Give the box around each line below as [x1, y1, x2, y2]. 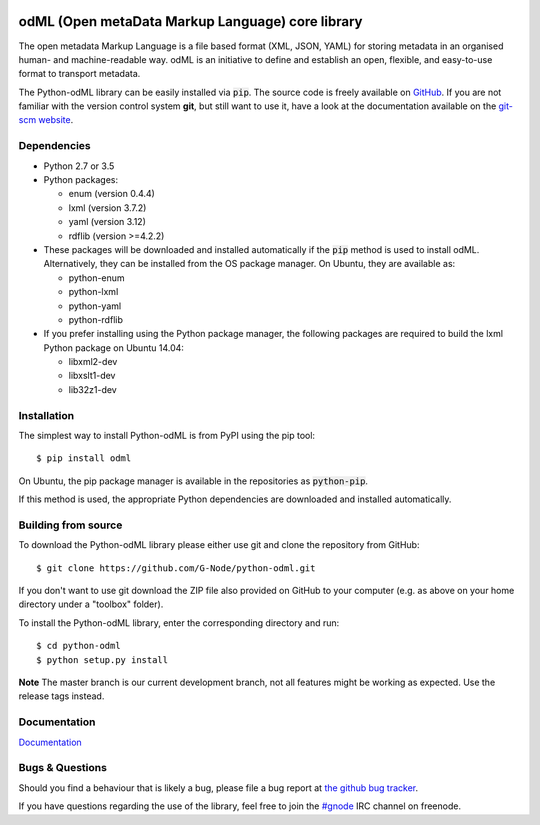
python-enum [68, 271, 125, 284]
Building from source [18, 518, 123, 532]
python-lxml [68, 286, 119, 298]
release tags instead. [18, 690, 105, 702]
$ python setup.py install [36, 654, 169, 665]
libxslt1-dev [68, 370, 116, 382]
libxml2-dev [68, 356, 118, 368]
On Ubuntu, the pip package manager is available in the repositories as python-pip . [18, 475, 369, 487]
